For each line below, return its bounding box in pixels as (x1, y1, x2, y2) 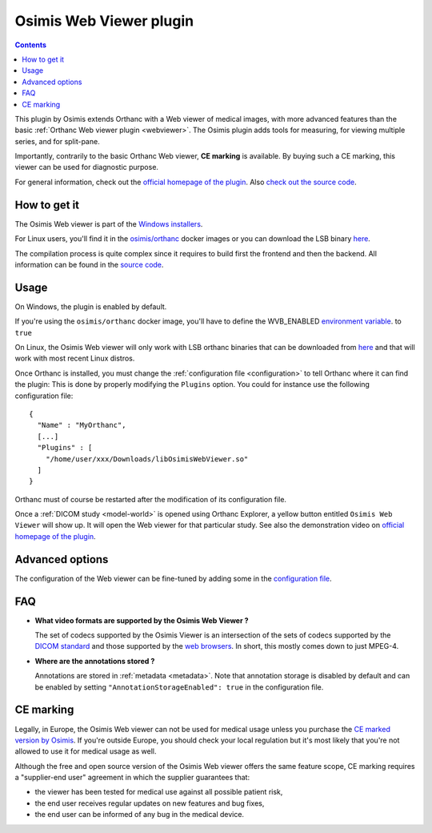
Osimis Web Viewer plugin (14, 12, 194, 30)
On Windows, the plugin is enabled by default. (14, 301, 167, 312)
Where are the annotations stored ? (34, 656, 155, 666)
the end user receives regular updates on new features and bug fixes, (34, 798, 265, 808)
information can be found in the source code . (14, 260, 164, 269)
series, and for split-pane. (14, 136, 100, 146)
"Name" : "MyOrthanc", (37, 421, 126, 430)
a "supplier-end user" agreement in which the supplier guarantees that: (14, 773, 250, 783)
